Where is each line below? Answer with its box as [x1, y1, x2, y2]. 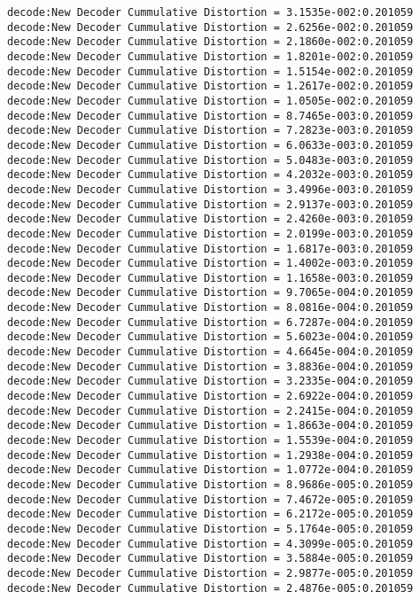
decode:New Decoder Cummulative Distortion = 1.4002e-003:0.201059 [7, 257, 414, 270]
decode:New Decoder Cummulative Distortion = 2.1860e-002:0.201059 [7, 35, 414, 49]
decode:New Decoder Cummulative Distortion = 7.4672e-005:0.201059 [7, 493, 414, 506]
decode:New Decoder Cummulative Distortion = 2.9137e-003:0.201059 [7, 198, 414, 211]
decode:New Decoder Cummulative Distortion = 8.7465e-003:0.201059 [7, 109, 414, 122]
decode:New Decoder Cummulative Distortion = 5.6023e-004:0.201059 [7, 331, 414, 344]
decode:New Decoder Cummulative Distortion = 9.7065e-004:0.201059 [7, 286, 414, 299]
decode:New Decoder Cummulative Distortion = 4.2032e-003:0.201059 [7, 168, 414, 182]
